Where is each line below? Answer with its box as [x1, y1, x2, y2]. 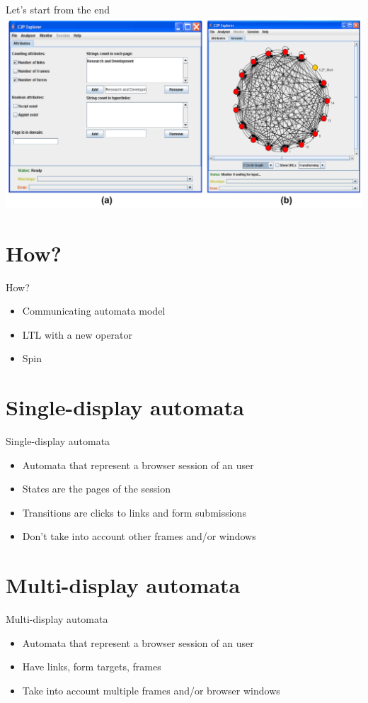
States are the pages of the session [22, 481, 171, 496]
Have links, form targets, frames [22, 659, 161, 674]
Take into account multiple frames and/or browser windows [22, 682, 280, 697]
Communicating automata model [22, 303, 166, 318]
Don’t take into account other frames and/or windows [22, 529, 256, 544]
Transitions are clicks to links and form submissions [22, 505, 246, 519]
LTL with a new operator [22, 327, 133, 342]
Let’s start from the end [6, 2, 110, 16]
